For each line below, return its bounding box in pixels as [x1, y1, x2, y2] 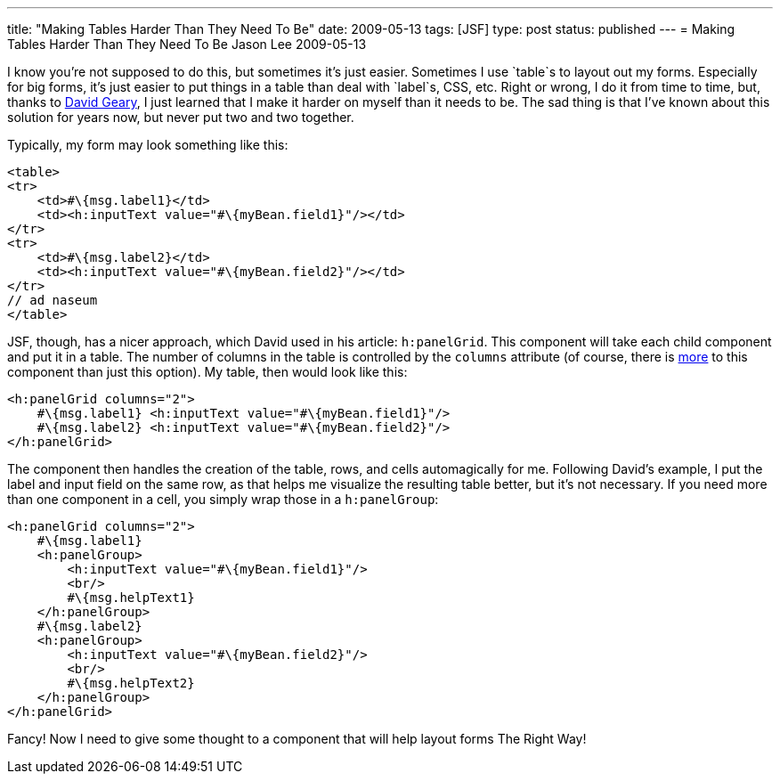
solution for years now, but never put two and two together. [7, 110, 354, 125]
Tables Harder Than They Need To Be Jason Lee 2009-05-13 [7, 37, 367, 52]
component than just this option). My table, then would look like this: [7, 364, 408, 379]
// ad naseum [7, 293, 98, 307]
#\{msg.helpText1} [67, 590, 195, 605]
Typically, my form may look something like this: [7, 137, 288, 152]
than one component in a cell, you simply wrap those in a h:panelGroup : [7, 492, 439, 507]
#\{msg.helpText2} [67, 676, 195, 690]
